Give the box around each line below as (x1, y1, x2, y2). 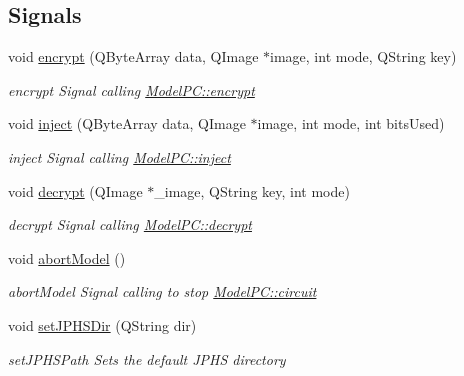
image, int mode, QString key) (270, 46, 457, 67)
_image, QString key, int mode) (154, 180, 350, 201)
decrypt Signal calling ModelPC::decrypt (8, 214, 252, 235)
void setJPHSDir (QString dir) (8, 314, 197, 335)
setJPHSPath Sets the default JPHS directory (8, 348, 286, 369)
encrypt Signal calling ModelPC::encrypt (8, 79, 255, 100)
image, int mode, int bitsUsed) (257, 113, 445, 134)
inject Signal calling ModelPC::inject (8, 146, 231, 167)
